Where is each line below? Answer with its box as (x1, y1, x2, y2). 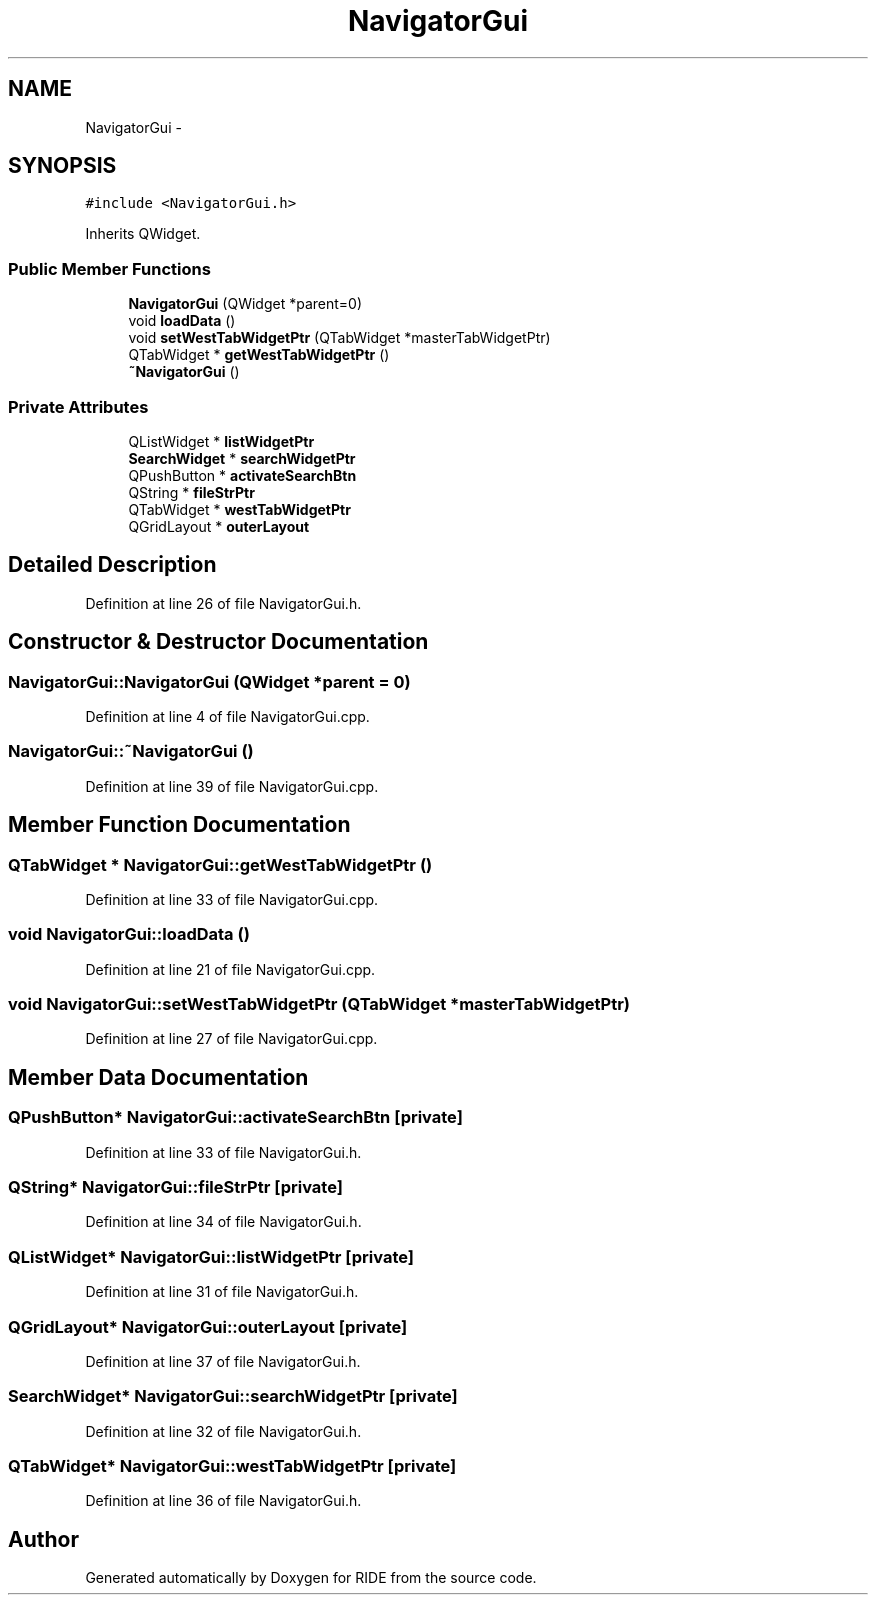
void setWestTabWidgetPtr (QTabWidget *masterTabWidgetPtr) (128, 329, 551, 347)
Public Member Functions (8, 258, 211, 279)
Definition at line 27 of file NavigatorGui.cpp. (85, 1030, 378, 1048)
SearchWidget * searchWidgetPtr (128, 449, 356, 467)
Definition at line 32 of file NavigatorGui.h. (85, 1422, 362, 1440)
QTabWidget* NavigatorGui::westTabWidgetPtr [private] (8, 1456, 457, 1477)
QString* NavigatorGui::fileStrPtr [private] (8, 1177, 343, 1198)
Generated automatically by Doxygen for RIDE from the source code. (85, 1569, 537, 1587)
